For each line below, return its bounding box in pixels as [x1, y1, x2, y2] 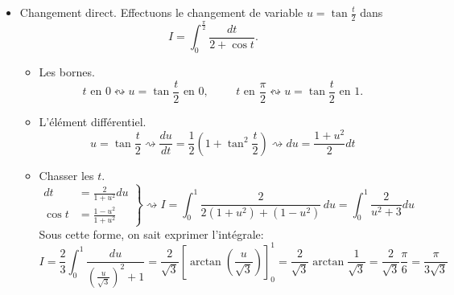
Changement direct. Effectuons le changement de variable [19, 4, 303, 20]
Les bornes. [39, 63, 95, 80]
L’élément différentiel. [39, 113, 147, 129]
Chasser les [39, 166, 94, 183]
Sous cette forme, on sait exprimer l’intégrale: [39, 225, 264, 242]
